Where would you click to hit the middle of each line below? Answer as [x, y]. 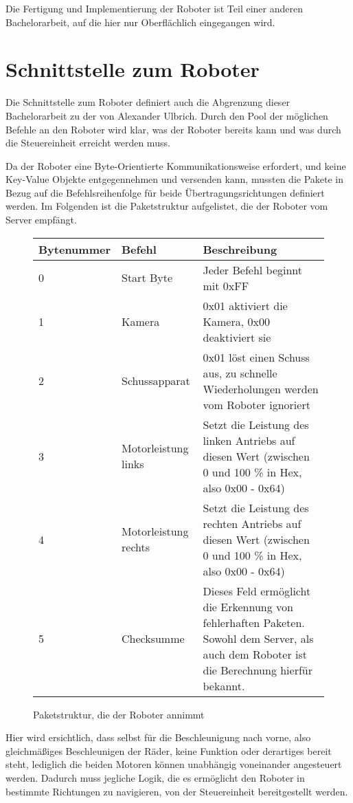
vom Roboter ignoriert [257, 404]
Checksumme [153, 638]
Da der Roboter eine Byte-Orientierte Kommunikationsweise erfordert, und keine [176, 165]
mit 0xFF [226, 285]
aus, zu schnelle [240, 373]
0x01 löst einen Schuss [256, 357]
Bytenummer [75, 249]
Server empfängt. [41, 220]
